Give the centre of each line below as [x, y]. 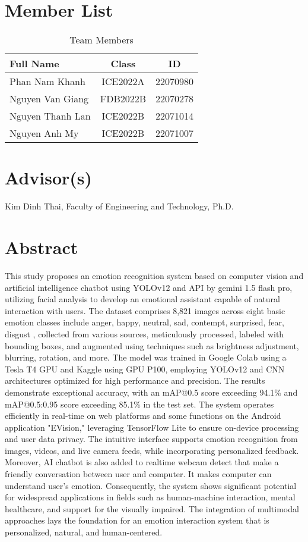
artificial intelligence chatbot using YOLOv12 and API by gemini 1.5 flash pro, [149, 287]
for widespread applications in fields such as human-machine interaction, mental [150, 497]
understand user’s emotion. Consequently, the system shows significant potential [151, 485]
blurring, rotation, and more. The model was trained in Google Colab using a [146, 357]
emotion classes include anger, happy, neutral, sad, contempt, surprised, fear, [145, 322]
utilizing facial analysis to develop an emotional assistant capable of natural [143, 299]
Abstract [42, 247]
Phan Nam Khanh [47, 82]
